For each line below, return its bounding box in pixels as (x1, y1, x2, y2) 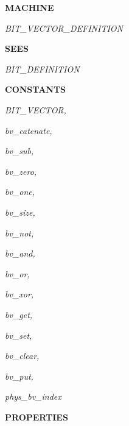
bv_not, (5, 226, 34, 239)
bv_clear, (5, 349, 40, 362)
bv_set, (5, 328, 32, 341)
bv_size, (5, 205, 35, 218)
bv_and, (5, 247, 35, 260)
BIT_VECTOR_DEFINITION (5, 21, 123, 34)
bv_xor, (5, 288, 34, 300)
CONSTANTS (5, 83, 66, 96)
